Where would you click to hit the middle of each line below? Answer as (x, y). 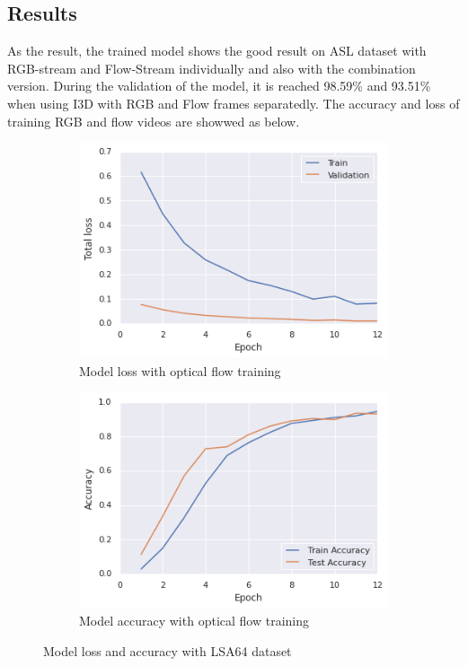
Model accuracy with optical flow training (194, 621)
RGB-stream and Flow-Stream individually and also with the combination (212, 68)
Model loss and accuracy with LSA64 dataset (168, 650)
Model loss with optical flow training (180, 370)
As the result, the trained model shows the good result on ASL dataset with (217, 51)
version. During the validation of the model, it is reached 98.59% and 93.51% (219, 86)
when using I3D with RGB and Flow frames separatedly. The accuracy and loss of (234, 103)
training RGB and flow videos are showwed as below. (154, 121)
